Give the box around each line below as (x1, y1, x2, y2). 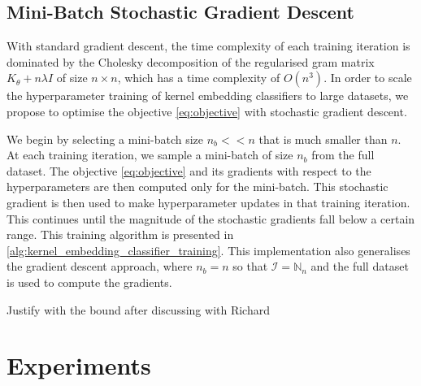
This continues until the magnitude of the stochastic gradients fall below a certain (7, 210, 415, 227)
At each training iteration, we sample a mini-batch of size (7, 146, 293, 163)
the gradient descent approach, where (7, 258, 193, 275)
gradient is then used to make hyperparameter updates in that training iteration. (7, 193, 410, 210)
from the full (311, 146, 375, 163)
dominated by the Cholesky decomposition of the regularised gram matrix (7, 53, 375, 70)
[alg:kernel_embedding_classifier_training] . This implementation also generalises (7, 241, 410, 258)
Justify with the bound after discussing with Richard (7, 301, 270, 318)
